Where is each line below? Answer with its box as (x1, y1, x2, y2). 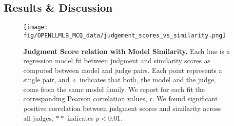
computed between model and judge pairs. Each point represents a (23, 65, 222, 75)
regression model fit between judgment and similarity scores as (23, 55, 211, 66)
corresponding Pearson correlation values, (23, 93, 147, 104)
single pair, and (23, 74, 70, 85)
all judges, (23, 112, 54, 123)
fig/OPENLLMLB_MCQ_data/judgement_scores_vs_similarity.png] (23, 32, 226, 39)
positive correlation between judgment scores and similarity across (23, 103, 221, 113)
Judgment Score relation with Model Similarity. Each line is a (23, 46, 230, 56)
